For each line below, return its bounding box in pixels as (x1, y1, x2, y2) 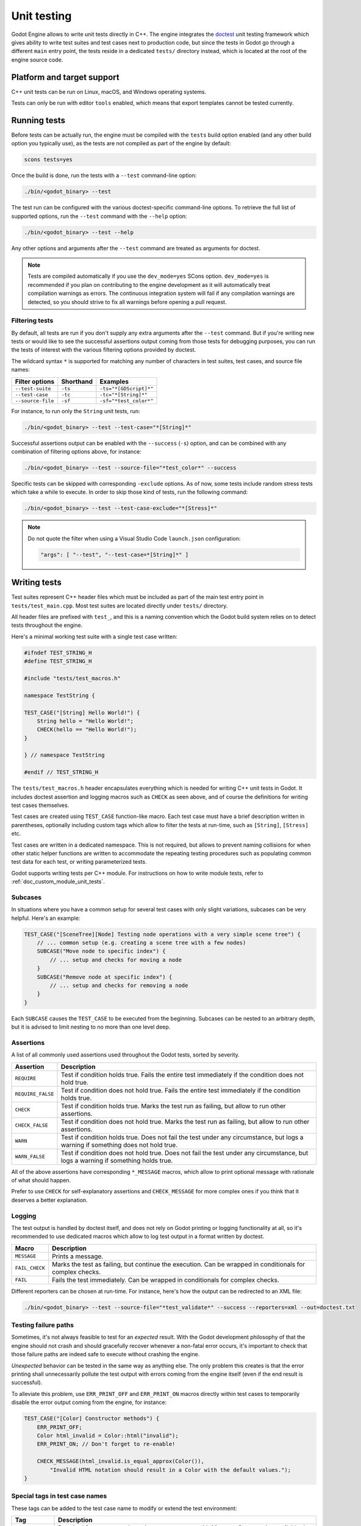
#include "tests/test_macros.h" (24, 674, 121, 682)
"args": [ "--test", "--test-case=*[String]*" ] (40, 551, 189, 558)
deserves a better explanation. (11, 1196, 88, 1204)
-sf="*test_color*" (99, 397, 154, 404)
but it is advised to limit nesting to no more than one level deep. (11, 1023, 171, 1031)
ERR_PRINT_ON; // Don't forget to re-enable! (37, 1441, 176, 1448)
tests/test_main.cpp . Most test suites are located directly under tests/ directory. (11, 602, 228, 609)
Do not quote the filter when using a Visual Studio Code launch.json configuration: (27, 535, 241, 542)
